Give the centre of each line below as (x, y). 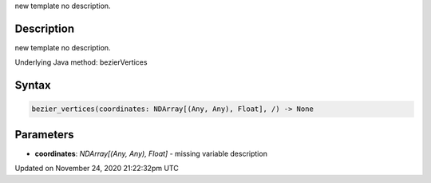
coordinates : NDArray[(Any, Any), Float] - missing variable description (151, 153)
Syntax (33, 85)
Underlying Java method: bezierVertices (81, 62)
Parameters (44, 135)
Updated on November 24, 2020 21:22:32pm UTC (97, 169)
